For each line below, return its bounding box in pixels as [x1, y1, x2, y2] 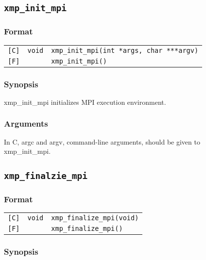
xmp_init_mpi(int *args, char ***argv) [51, 46, 199, 54]
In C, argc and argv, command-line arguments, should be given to [4, 136, 200, 146]
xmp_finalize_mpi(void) [51, 214, 139, 222]
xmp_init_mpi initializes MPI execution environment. [4, 97, 166, 107]
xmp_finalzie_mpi [4, 171, 87, 181]
